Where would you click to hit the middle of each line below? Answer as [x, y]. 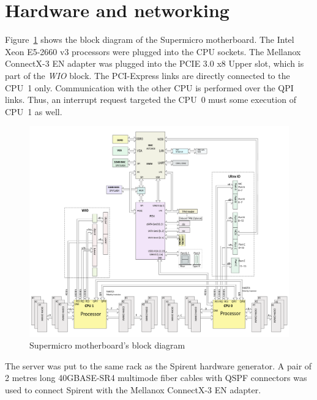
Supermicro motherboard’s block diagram [107, 345]
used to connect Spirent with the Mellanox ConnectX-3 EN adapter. [133, 389]
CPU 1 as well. [34, 111]
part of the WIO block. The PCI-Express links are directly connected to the [147, 75]
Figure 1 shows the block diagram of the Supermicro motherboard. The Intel [150, 40]
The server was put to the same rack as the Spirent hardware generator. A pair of [158, 365]
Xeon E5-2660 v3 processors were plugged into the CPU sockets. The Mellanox [153, 51]
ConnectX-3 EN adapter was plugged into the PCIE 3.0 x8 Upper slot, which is [155, 63]
